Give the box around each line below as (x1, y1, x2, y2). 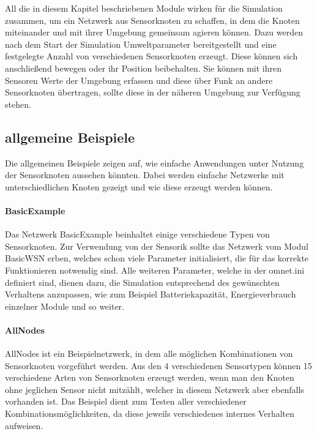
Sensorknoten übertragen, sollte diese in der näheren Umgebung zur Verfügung (5, 86, 300, 99)
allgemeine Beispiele (5, 127, 135, 146)
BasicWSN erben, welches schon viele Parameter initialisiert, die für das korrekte (5, 252, 309, 264)
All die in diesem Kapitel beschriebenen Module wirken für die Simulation (5, 2, 283, 14)
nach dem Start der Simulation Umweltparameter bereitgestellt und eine (5, 37, 277, 50)
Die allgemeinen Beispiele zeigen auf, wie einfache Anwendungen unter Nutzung (5, 156, 304, 169)
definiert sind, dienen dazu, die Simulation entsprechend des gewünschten (5, 275, 280, 288)
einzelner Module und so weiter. (5, 299, 124, 312)
